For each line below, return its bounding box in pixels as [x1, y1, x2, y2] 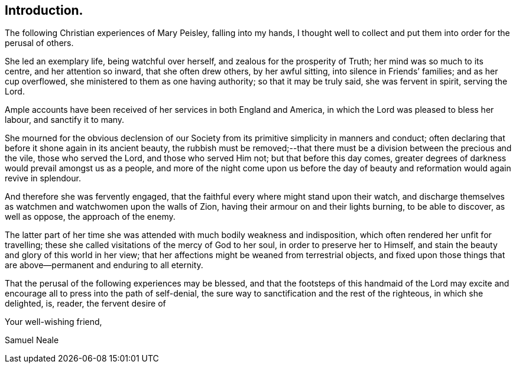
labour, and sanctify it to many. [5, 115, 125, 125]
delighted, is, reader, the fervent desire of [5, 298, 166, 309]
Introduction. [5, 3, 83, 18]
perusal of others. [5, 38, 74, 48]
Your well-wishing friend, [5, 317, 102, 327]
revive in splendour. [5, 173, 81, 184]
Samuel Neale [5, 335, 59, 346]
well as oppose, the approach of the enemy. [5, 211, 176, 222]
